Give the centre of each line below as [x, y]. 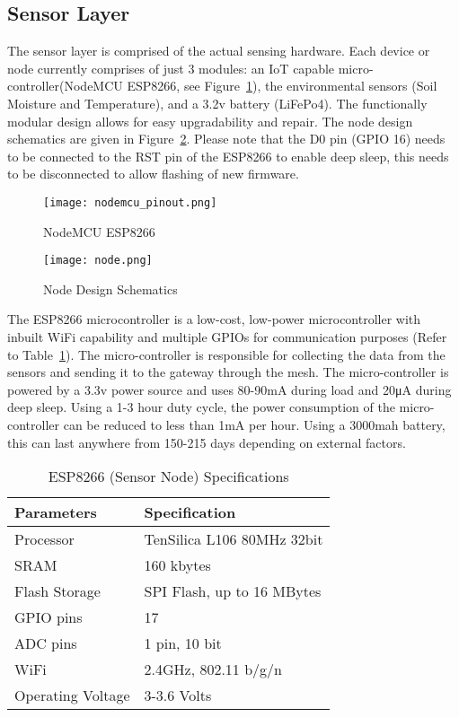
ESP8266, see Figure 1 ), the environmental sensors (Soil [282, 86]
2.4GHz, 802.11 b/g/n [213, 669]
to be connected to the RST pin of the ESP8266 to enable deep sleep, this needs [228, 156]
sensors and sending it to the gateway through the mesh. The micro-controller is [228, 372]
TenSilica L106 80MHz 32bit [234, 539]
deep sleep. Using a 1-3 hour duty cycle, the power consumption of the [201, 407]
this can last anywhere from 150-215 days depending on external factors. [207, 442]
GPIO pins [49, 617]
